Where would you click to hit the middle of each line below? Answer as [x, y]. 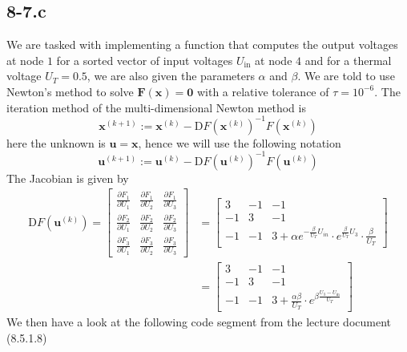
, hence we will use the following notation [240, 142]
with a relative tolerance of [263, 91]
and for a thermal [348, 60]
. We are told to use [346, 76]
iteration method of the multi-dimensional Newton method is [156, 107]
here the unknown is [56, 142]
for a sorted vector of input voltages [145, 60]
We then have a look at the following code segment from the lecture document [199, 322]
